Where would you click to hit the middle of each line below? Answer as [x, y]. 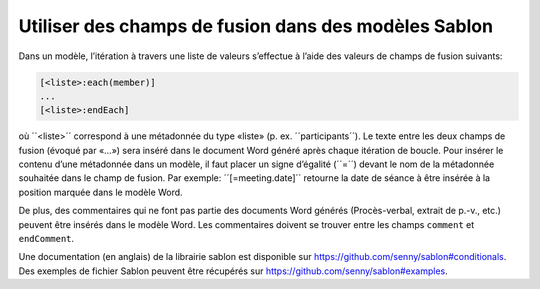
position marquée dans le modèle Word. [101, 192]
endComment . [46, 239]
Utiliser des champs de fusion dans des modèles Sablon [256, 26]
